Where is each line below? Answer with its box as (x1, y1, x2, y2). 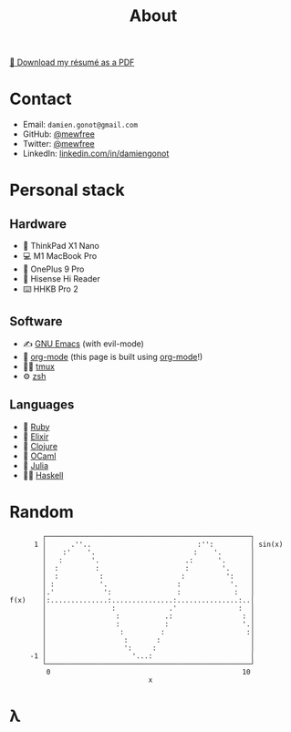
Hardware (9, 216, 67, 232)
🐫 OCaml (22, 450, 57, 461)
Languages (9, 397, 75, 413)
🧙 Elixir (22, 430, 49, 442)
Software (9, 314, 63, 329)
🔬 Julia (22, 459, 48, 470)
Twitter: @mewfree (22, 139, 95, 149)
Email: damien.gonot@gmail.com (22, 119, 139, 130)
